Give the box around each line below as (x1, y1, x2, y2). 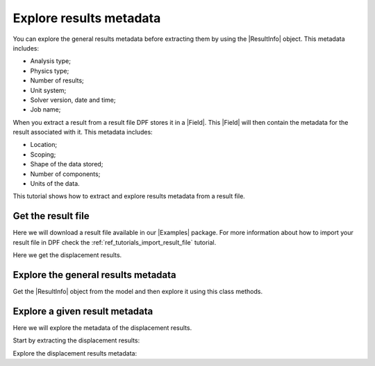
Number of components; (30, 170, 101, 178)
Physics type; (30, 67, 69, 75)
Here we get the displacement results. (12, 251, 122, 259)
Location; (30, 141, 58, 149)
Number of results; (30, 76, 85, 85)
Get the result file (12, 210, 90, 222)
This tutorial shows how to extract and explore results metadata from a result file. (12, 192, 246, 200)
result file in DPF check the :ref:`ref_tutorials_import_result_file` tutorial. (12, 238, 217, 246)
